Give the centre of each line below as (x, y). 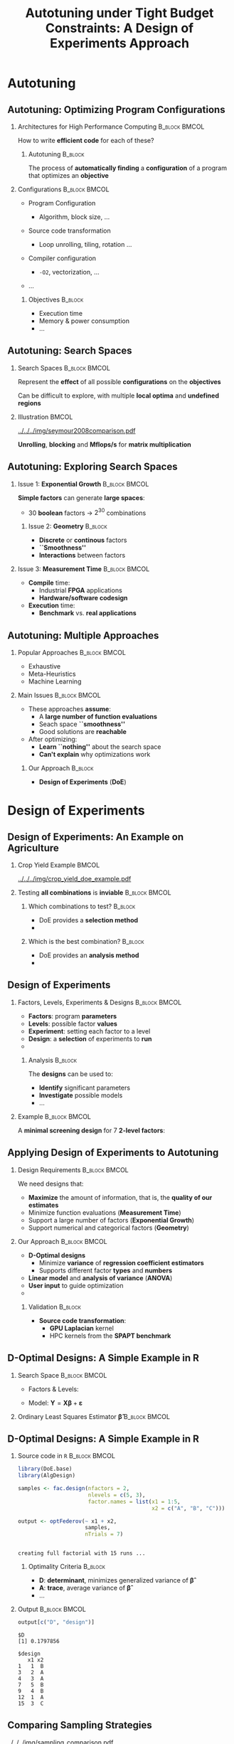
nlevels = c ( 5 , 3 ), (117, 1495)
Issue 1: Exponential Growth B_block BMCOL (83, 484)
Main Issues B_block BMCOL (59, 696)
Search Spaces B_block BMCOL (64, 368)
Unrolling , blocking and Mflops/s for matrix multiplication (104, 444)
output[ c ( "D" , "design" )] (56, 1622)
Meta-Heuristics (52, 674)
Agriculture (33, 848)
